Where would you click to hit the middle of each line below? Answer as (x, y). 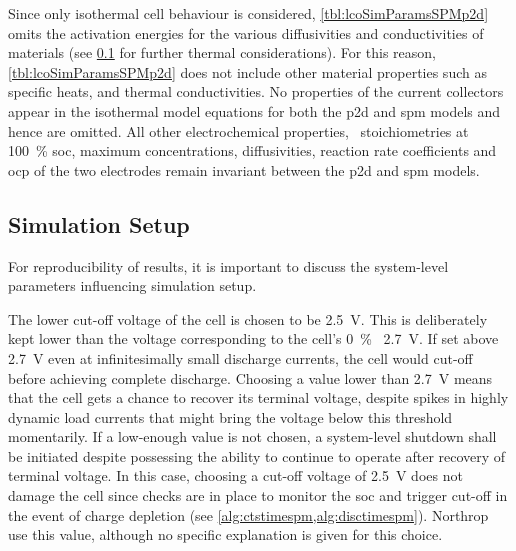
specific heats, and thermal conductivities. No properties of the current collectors (256, 91)
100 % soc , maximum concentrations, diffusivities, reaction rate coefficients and (252, 150)
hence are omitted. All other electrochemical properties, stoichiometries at (238, 130)
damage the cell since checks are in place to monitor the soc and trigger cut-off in (258, 495)
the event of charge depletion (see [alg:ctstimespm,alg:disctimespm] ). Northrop (248, 514)
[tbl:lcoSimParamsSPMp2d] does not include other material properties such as (247, 71)
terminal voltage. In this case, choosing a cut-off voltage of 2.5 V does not (235, 475)
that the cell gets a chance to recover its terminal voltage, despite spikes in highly (258, 397)
